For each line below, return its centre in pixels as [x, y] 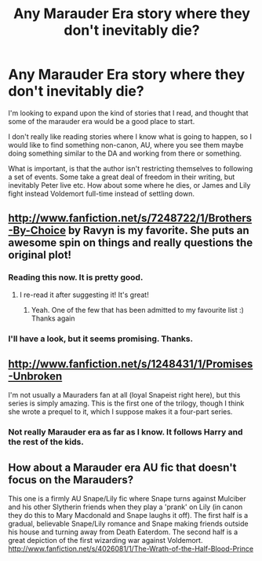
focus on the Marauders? [71, 480]
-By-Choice [37, 231]
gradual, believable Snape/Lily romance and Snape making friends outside [128, 524]
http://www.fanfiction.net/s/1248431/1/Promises [131, 363]
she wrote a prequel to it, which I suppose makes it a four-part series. [120, 412]
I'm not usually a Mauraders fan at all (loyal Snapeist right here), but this [124, 395]
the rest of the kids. [46, 442]
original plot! [40, 255]
